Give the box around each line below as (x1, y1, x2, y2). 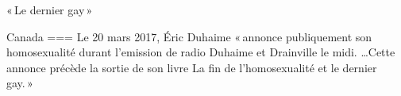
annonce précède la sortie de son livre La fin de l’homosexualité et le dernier (6, 59, 377, 75)
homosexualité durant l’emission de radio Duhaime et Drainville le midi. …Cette (6, 44, 395, 60)
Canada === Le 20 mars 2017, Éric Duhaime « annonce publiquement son (6, 28, 372, 44)
